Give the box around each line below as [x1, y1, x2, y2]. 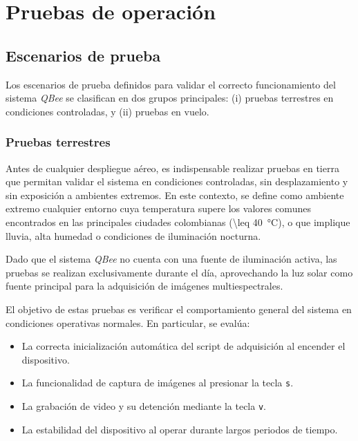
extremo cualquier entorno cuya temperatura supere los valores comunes [6, 201, 311, 216]
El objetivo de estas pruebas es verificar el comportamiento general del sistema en [6, 301, 352, 316]
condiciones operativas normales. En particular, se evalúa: [6, 315, 250, 330]
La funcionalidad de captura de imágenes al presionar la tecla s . [21, 375, 294, 390]
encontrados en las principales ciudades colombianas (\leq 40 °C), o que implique [6, 214, 350, 229]
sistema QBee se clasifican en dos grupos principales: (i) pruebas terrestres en [6, 91, 334, 105]
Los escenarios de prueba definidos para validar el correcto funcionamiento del [6, 77, 336, 91]
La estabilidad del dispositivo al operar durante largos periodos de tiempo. [21, 422, 338, 436]
